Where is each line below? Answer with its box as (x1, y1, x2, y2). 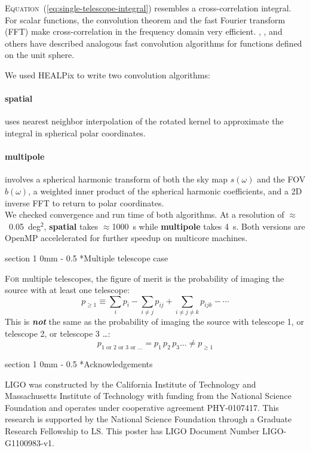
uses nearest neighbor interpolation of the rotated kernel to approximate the (5, 115, 284, 127)
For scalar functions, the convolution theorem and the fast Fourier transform (5, 13, 286, 26)
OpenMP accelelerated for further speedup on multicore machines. (5, 231, 248, 244)
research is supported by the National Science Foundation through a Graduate (5, 413, 292, 425)
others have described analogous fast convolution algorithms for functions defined (5, 36, 302, 49)
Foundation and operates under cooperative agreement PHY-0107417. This (5, 401, 279, 413)
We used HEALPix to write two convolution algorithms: (5, 68, 210, 81)
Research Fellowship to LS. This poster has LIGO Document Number (5, 424, 260, 437)
